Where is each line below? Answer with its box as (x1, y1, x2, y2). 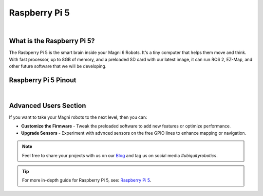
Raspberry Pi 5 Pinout (9, 76, 76, 85)
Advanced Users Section (9, 101, 86, 109)
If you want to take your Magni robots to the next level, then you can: (9, 114, 147, 120)
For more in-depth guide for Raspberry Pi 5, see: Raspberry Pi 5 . (22, 178, 151, 183)
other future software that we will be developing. (9, 63, 107, 69)
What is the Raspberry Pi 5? (9, 37, 95, 45)
